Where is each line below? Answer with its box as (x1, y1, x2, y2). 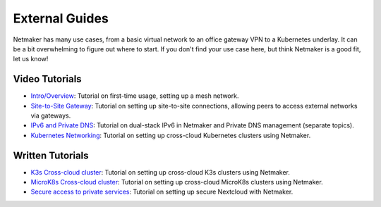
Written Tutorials (13, 149, 89, 161)
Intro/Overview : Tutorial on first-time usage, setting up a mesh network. (30, 92, 239, 100)
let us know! (13, 55, 49, 63)
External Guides (13, 11, 109, 26)
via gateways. (30, 111, 71, 120)
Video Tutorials (13, 73, 82, 85)
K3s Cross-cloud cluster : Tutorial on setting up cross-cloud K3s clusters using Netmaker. (30, 168, 291, 176)
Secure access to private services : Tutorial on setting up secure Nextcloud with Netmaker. (30, 187, 294, 196)
